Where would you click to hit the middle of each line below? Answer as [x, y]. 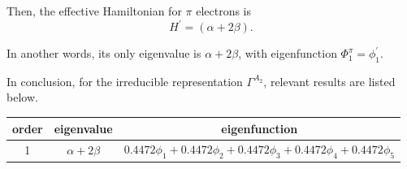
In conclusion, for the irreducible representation [125, 81]
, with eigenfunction [288, 53]
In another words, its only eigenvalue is [104, 53]
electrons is [224, 11]
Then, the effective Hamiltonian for [94, 11]
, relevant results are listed [329, 81]
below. [22, 97]
